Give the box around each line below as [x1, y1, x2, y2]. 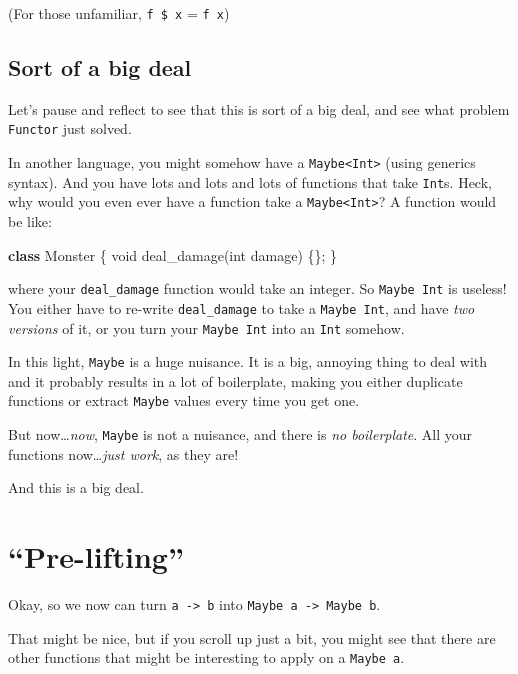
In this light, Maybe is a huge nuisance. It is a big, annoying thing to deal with [8, 351, 488, 372]
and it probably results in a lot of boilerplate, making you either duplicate [8, 370, 463, 391]
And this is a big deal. [8, 477, 144, 498]
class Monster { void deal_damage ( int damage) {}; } [8, 244, 338, 265]
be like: [8, 211, 52, 232]
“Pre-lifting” [8, 536, 184, 577]
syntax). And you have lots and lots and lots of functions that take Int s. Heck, [8, 171, 492, 192]
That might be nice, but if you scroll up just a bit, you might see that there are [8, 627, 496, 648]
